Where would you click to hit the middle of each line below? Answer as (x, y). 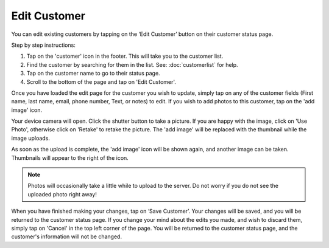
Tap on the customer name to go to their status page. (94, 74)
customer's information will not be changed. (66, 236)
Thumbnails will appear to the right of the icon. (70, 157)
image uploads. (30, 138)
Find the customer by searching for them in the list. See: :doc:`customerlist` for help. (132, 64)
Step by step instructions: (43, 45)
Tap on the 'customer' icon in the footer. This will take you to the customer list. (125, 56)
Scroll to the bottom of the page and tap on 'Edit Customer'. (101, 81)
